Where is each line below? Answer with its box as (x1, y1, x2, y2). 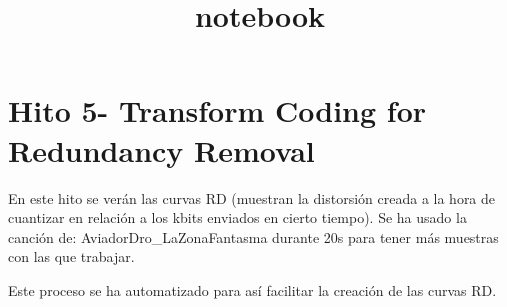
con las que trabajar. (8, 246, 135, 267)
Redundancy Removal (8, 129, 315, 170)
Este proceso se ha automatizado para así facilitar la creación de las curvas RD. (8, 279, 497, 300)
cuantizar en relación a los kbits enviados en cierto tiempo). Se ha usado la (8, 207, 467, 228)
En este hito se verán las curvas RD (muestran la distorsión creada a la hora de (8, 187, 496, 208)
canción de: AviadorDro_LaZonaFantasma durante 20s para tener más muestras (8, 226, 499, 247)
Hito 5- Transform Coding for (8, 90, 427, 131)
